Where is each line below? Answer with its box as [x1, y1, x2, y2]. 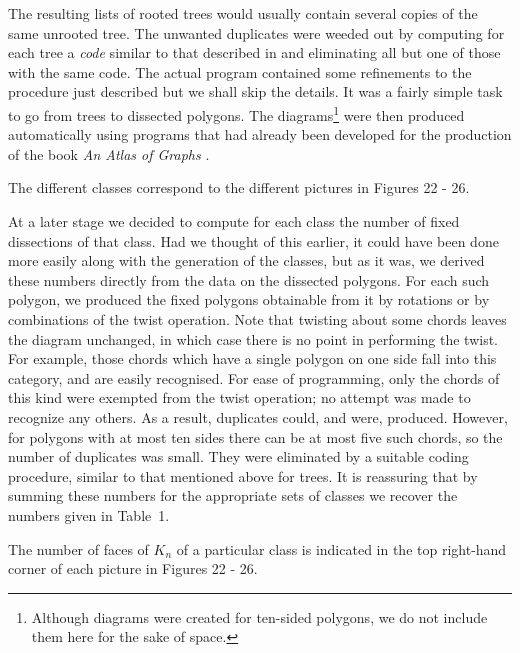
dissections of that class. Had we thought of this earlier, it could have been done [8, 230, 499, 251]
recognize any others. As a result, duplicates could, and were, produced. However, [8, 406, 508, 427]
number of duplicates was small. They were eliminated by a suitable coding [8, 446, 469, 467]
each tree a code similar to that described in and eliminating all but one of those [8, 42, 501, 63]
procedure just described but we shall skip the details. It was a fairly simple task [8, 81, 503, 102]
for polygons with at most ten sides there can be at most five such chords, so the [8, 426, 503, 447]
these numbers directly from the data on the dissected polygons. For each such [8, 269, 490, 290]
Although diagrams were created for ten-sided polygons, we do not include [31, 606, 488, 627]
